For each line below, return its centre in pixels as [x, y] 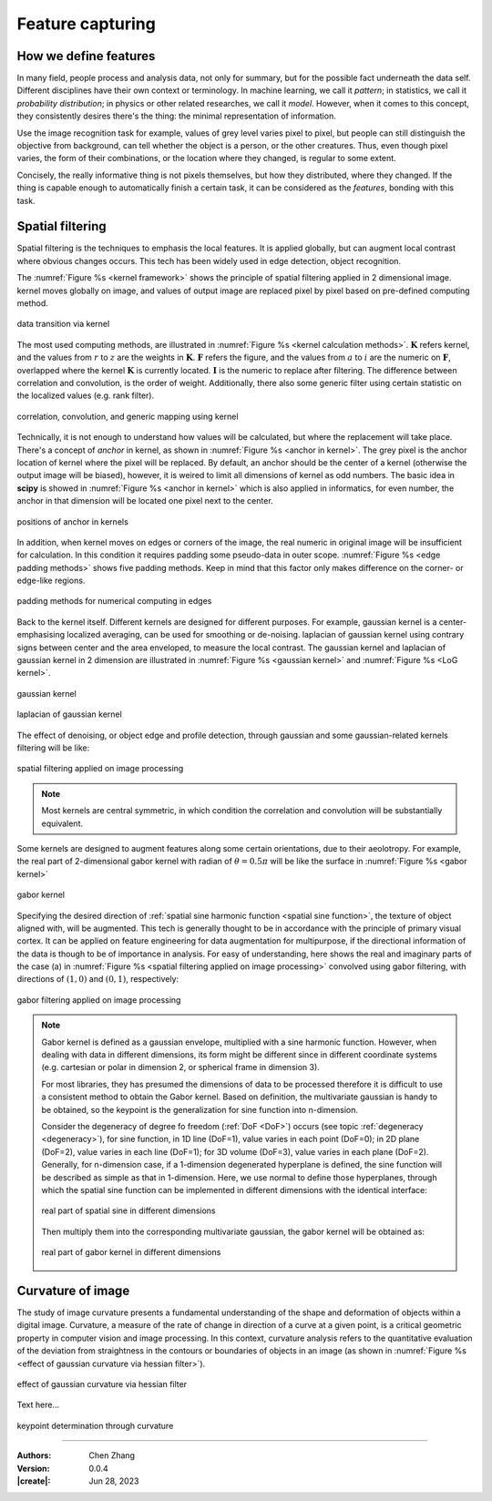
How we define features [86, 56]
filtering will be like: [53, 748]
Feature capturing [87, 24]
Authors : [34, 1455]
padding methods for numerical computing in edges [114, 601]
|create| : [34, 1481]
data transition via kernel [63, 324]
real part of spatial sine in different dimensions [128, 1210]
